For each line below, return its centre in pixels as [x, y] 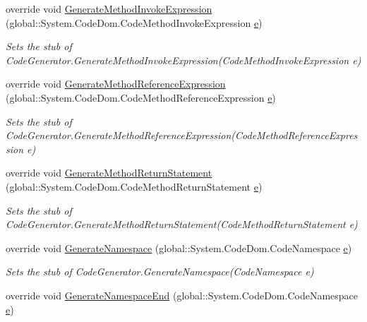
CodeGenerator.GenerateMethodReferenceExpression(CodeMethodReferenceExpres [182, 135]
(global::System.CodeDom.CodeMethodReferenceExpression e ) [141, 97]
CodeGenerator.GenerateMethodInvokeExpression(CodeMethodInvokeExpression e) [183, 60]
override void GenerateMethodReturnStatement [109, 173]
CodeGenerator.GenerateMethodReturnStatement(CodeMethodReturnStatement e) [182, 224]
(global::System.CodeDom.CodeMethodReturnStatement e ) [134, 186]
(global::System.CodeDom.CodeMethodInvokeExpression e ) [134, 22]
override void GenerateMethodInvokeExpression [109, 8]
